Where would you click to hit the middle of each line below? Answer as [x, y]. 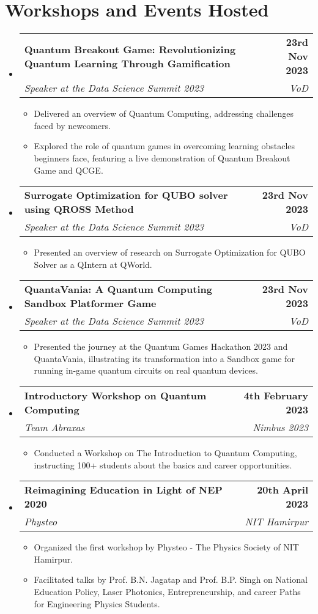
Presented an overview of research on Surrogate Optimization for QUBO [170, 252]
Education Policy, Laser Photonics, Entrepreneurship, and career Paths [167, 592]
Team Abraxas [54, 427]
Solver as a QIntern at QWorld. [93, 264]
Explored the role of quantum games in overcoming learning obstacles [165, 146]
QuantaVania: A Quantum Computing [118, 289]
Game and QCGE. [68, 170]
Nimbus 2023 [280, 427]
